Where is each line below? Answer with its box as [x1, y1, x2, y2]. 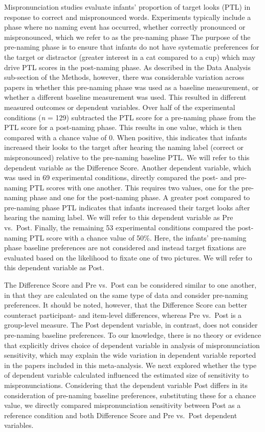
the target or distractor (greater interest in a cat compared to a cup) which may [4, 51, 256, 62]
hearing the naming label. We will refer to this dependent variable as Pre [4, 212, 233, 223]
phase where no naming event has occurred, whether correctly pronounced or [4, 21, 246, 32]
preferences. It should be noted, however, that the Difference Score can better [4, 299, 247, 310]
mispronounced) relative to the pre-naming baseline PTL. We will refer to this [4, 152, 250, 162]
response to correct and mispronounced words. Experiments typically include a [4, 11, 251, 22]
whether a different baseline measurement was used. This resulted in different [4, 92, 247, 102]
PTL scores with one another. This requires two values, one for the [29, 182, 239, 192]
